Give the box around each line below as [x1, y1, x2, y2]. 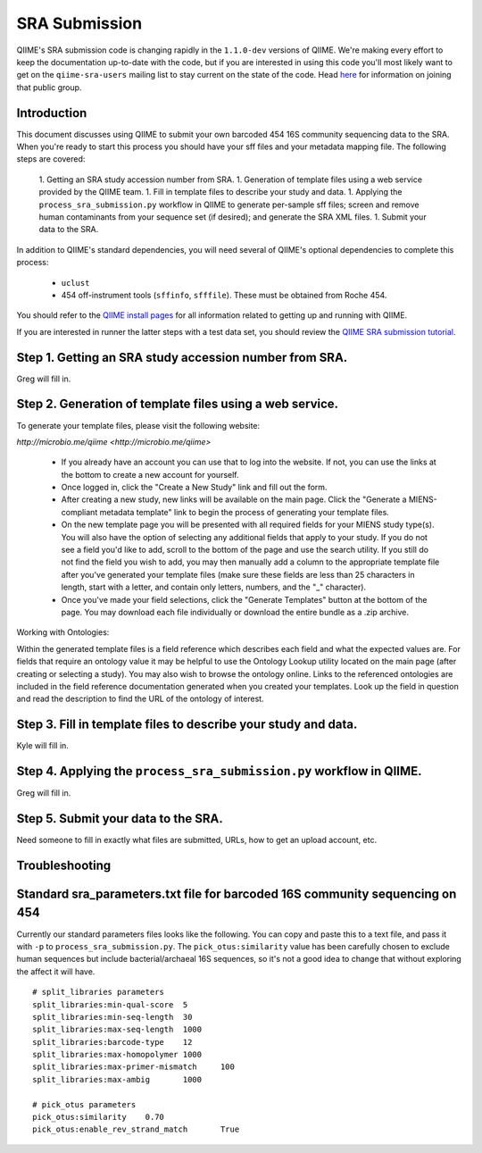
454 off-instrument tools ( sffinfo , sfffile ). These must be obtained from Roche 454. [61, 289, 387, 300]
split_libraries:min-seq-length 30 [32, 1012, 193, 1022]
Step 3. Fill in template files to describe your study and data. [16, 717, 358, 732]
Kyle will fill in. [16, 740, 69, 751]
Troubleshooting [16, 857, 112, 873]
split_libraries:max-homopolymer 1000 [32, 1049, 203, 1060]
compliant [61, 506, 98, 517]
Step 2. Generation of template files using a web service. [16, 397, 339, 412]
